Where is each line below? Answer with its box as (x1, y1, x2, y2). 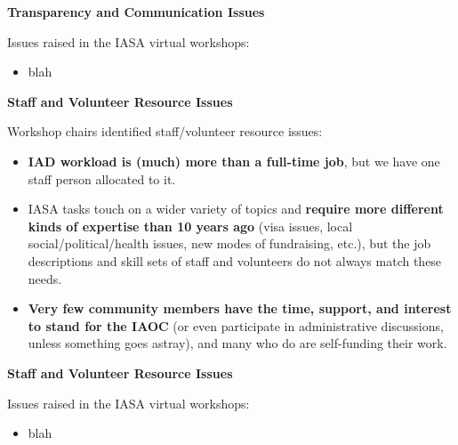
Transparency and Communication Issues (7, 3, 265, 20)
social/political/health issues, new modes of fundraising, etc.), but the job (28, 234, 431, 253)
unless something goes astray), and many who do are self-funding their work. (28, 334, 447, 352)
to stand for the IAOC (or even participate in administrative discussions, (28, 316, 444, 335)
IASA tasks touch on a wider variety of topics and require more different (28, 199, 444, 218)
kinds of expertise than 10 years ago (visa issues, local (28, 216, 353, 235)
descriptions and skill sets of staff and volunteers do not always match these (28, 251, 442, 270)
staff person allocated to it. (28, 169, 176, 188)
